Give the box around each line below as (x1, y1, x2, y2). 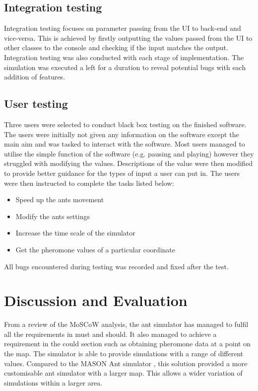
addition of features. (4, 72, 65, 82)
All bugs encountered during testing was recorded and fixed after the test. (4, 261, 229, 271)
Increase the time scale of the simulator (15, 228, 135, 238)
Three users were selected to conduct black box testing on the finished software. (4, 119, 247, 129)
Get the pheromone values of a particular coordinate (15, 244, 175, 254)
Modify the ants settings (15, 211, 90, 221)
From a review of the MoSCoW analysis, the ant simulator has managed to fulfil (4, 319, 249, 329)
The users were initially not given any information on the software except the (4, 129, 239, 139)
